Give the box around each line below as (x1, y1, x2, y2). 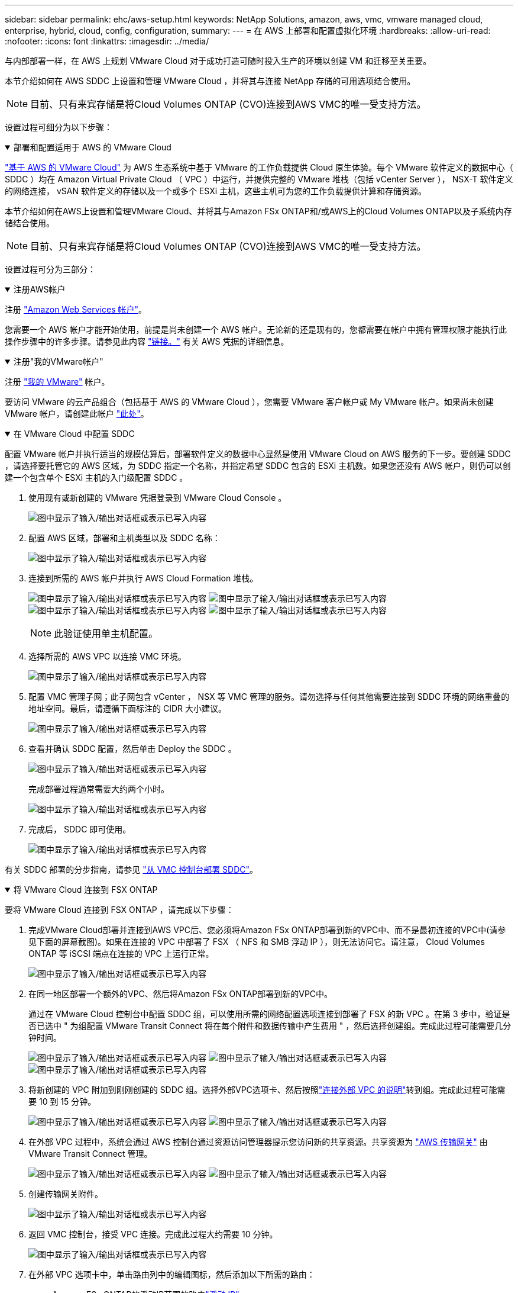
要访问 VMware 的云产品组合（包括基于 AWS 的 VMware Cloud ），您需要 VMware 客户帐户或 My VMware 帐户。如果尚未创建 (5, 397, 494, 407)
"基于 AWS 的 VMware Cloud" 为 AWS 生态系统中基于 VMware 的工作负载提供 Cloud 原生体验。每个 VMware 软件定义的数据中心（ (5, 162, 513, 172)
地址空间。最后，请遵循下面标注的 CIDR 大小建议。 (28, 703, 226, 713)
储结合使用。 (5, 218, 54, 228)
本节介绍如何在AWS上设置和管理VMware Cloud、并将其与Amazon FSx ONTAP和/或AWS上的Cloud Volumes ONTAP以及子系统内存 (5, 206, 512, 216)
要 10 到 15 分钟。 (28, 1096, 96, 1107)
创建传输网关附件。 (28, 1189, 103, 1199)
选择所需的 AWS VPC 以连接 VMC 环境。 (28, 651, 186, 661)
